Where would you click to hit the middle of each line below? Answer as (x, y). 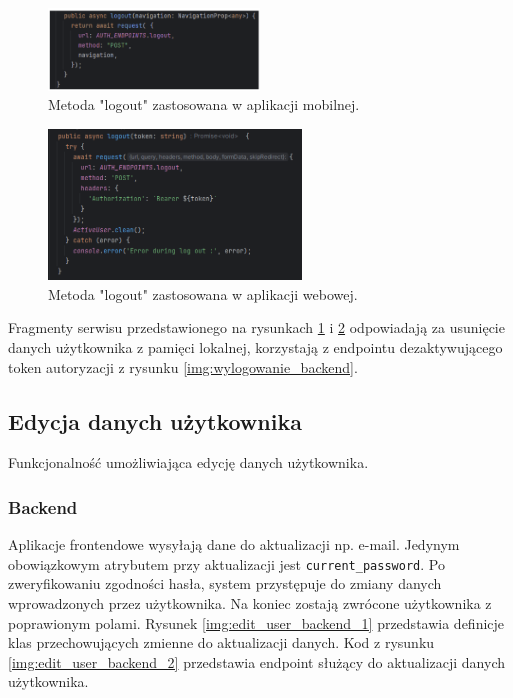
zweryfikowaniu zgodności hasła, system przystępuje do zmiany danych (225, 583)
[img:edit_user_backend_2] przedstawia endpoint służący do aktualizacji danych (256, 661)
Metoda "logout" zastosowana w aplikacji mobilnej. (204, 104)
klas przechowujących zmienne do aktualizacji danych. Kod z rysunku (221, 642)
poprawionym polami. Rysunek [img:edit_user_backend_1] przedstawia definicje (256, 622)
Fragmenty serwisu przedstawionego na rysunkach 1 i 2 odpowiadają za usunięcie (256, 327)
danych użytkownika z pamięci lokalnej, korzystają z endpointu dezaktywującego (255, 346)
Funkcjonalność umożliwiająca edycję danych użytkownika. (188, 462)
